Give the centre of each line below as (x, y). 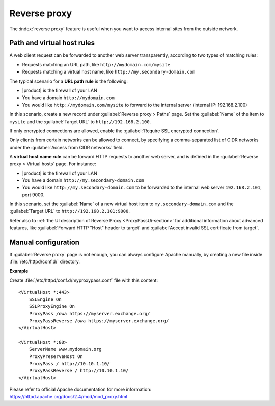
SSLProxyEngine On (52, 306)
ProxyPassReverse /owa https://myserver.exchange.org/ (99, 321)
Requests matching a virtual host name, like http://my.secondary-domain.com (109, 72)
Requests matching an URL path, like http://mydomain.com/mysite (96, 64)
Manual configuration (45, 242)
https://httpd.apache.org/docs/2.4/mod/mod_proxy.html (68, 396)
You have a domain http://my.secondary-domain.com (83, 180)
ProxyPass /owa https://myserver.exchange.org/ (89, 314)
